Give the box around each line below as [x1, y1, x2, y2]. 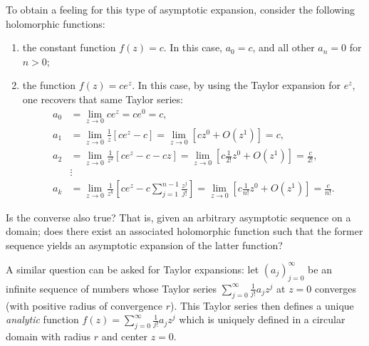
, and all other [252, 40, 315, 55]
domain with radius [6, 328, 91, 343]
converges [315, 281, 357, 295]
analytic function [6, 312, 79, 327]
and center [101, 328, 148, 343]
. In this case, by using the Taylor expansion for [132, 78, 341, 93]
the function [22, 78, 76, 93]
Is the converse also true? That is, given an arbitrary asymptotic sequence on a [6, 209, 351, 224]
